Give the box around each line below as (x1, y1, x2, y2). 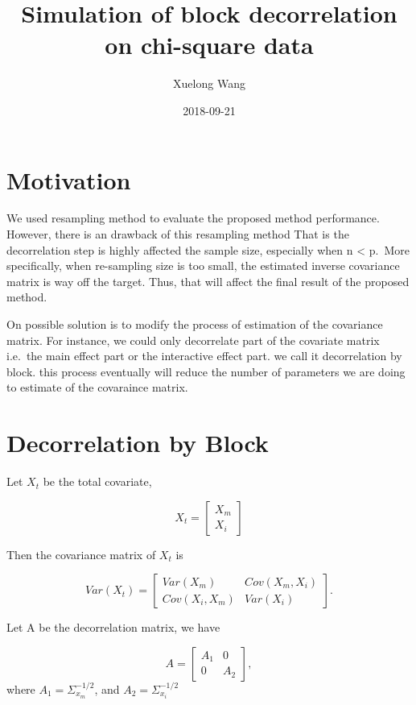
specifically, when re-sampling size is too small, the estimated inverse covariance (6, 257, 400, 274)
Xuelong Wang (173, 75, 245, 92)
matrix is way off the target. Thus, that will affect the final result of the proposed (6, 272, 410, 289)
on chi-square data (105, 28, 314, 61)
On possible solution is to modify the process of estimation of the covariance (6, 316, 383, 332)
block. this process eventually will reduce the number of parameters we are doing (6, 363, 406, 379)
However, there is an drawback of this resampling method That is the (6, 226, 349, 243)
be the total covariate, (43, 473, 152, 490)
